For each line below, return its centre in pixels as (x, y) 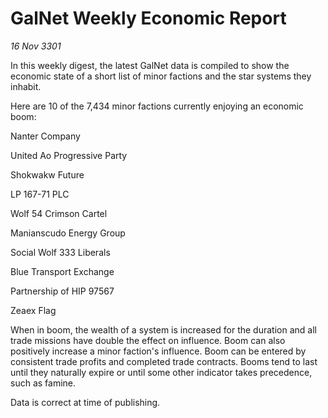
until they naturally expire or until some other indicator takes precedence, (161, 372)
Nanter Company (45, 136)
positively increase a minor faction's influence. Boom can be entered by (158, 351)
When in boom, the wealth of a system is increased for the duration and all (163, 329)
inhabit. (26, 86)
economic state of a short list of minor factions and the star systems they (161, 76)
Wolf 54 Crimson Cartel (59, 213)
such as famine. (43, 383)
